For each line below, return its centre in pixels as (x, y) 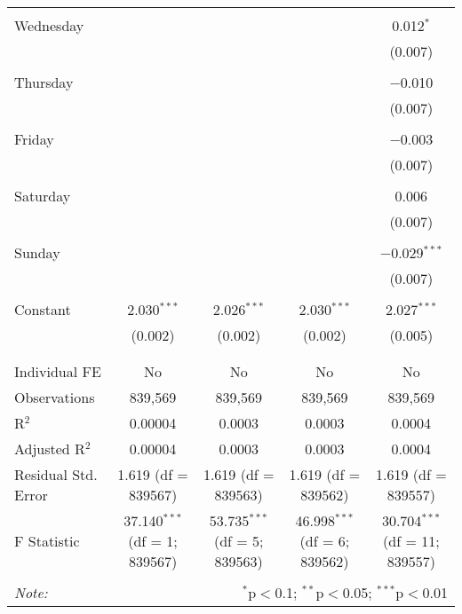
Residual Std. (56, 474)
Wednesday (49, 25)
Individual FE (58, 371)
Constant (43, 309)
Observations (55, 397)
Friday (34, 139)
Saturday (43, 196)
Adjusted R (50, 449)
